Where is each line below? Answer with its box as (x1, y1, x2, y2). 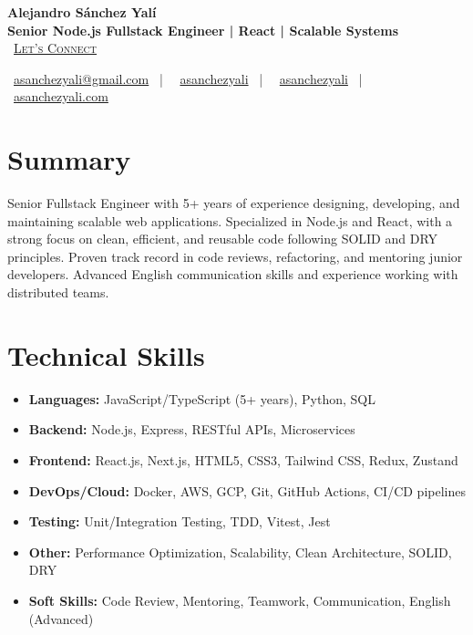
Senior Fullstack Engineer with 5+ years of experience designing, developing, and (7, 193, 460, 213)
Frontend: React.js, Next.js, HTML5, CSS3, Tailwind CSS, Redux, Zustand (28, 450, 458, 469)
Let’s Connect (14, 38, 98, 57)
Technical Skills (7, 336, 205, 373)
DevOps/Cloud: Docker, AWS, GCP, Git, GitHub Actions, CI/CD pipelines (28, 481, 466, 500)
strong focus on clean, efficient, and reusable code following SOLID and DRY (7, 229, 438, 248)
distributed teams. (7, 283, 109, 302)
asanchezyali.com (14, 87, 108, 106)
